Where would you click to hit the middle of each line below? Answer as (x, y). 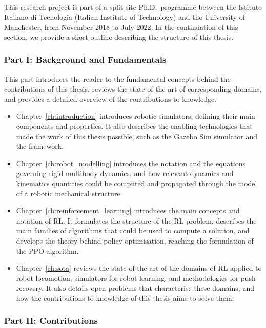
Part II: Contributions (51, 321)
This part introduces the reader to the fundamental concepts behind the (117, 79)
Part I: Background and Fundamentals (85, 60)
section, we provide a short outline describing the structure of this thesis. (119, 37)
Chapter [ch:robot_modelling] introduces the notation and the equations (131, 163)
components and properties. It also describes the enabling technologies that (134, 126)
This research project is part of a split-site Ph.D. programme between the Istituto (133, 7)
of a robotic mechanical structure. (69, 193)
